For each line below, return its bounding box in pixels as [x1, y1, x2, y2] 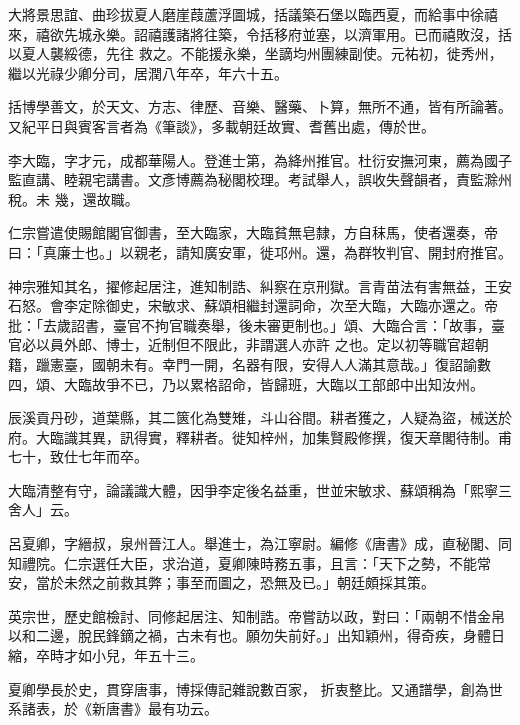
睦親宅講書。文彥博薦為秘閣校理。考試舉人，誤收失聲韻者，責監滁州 [63, 169, 512, 190]
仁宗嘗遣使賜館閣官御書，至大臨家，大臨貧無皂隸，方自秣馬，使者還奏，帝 [8, 222, 498, 243]
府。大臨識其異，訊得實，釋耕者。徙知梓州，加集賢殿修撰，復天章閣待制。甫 [8, 426, 512, 447]
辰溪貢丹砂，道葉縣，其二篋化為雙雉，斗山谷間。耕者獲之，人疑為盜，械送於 [8, 407, 512, 428]
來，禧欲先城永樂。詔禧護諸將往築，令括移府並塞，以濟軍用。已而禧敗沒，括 [8, 23, 512, 44]
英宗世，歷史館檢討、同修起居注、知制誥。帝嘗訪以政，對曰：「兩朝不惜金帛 [8, 605, 505, 626]
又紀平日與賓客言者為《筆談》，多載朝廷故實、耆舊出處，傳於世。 [8, 115, 435, 136]
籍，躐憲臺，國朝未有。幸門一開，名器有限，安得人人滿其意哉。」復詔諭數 [8, 353, 491, 374]
